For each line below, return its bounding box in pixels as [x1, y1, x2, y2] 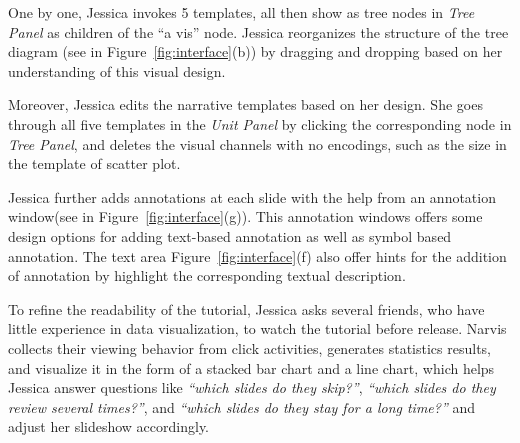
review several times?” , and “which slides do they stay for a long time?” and [8, 396, 476, 417]
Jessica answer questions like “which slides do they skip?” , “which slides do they [8, 377, 496, 398]
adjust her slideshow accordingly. [8, 416, 209, 437]
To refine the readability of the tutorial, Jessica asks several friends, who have [8, 298, 485, 319]
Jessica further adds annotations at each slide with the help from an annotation [8, 186, 496, 207]
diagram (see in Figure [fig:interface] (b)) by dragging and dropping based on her [8, 41, 503, 62]
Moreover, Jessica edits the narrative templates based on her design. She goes [8, 94, 483, 115]
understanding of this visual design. [8, 60, 226, 81]
